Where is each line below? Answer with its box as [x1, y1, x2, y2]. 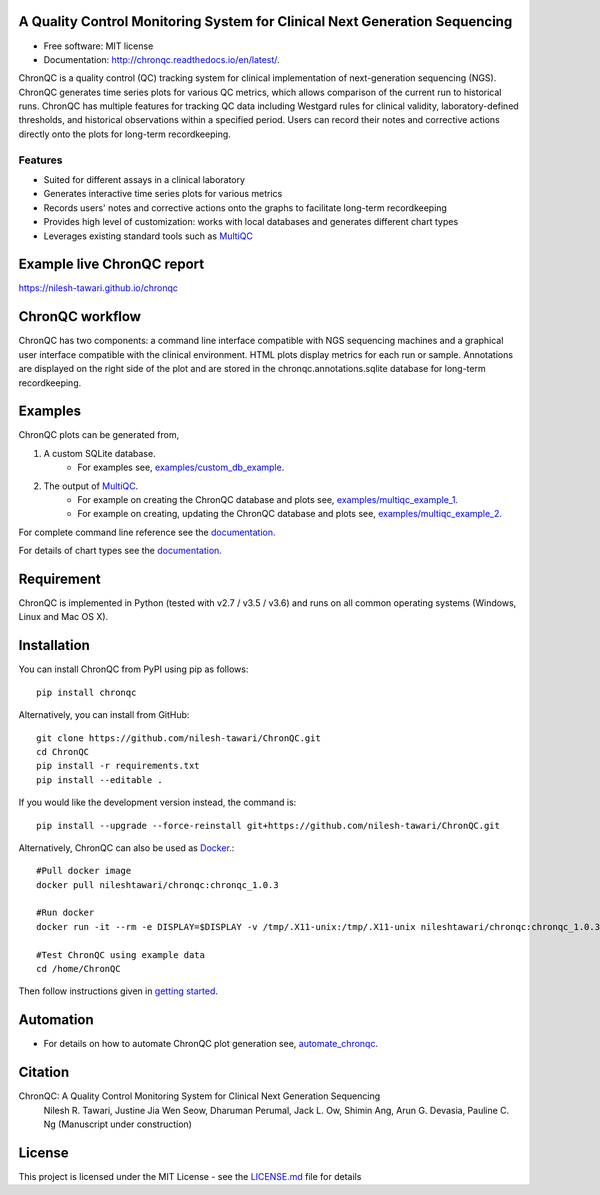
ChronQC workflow [18, 308, 142, 325]
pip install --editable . [36, 774, 164, 785]
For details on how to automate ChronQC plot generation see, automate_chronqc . [43, 1038, 379, 1050]
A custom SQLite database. [43, 447, 156, 459]
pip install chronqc [36, 686, 137, 698]
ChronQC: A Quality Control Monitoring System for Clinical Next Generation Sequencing [18, 1090, 381, 1102]
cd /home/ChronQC [36, 963, 121, 975]
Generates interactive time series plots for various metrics [43, 188, 283, 200]
